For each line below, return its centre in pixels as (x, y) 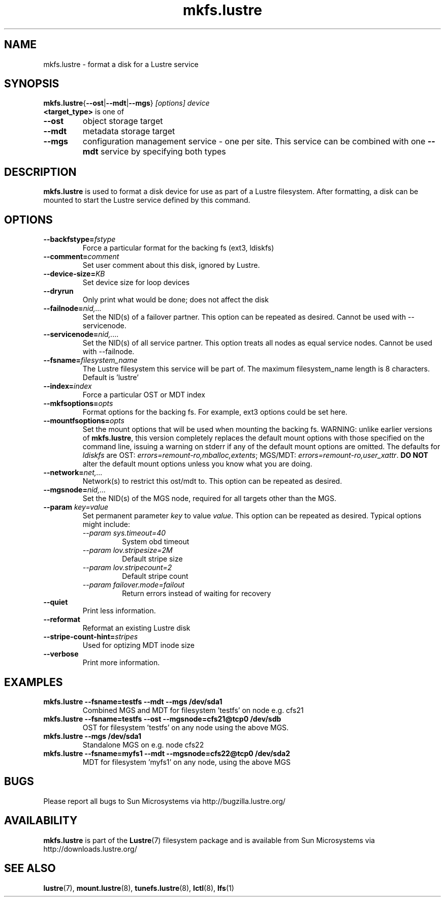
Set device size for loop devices (136, 283)
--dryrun (58, 291)
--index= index (68, 386)
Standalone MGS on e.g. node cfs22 (143, 744)
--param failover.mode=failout (134, 585)
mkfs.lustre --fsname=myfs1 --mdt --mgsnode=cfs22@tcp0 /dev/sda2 (167, 753)
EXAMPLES (34, 682)
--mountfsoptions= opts (84, 421)
